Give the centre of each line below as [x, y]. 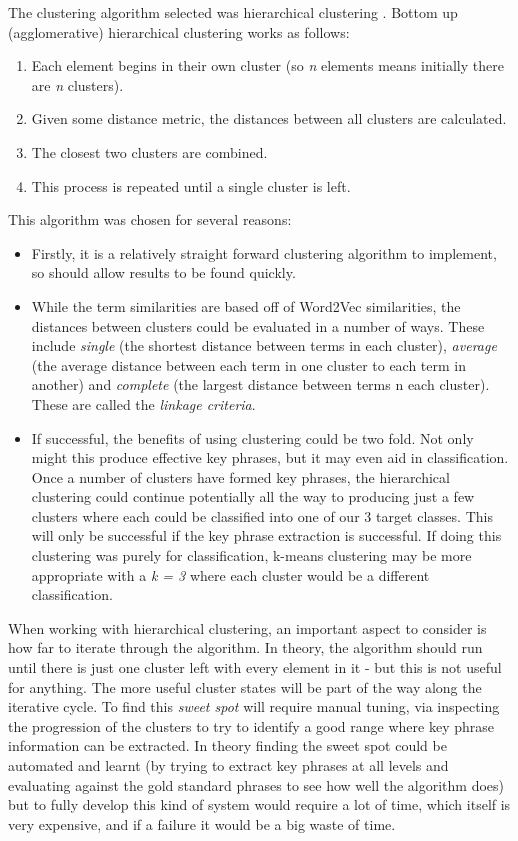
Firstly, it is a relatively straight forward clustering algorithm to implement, [264, 252]
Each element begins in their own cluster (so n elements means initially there [267, 65]
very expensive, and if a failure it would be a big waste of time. [202, 823]
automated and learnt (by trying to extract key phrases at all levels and [228, 765]
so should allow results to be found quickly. [163, 272]
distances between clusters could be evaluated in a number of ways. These [258, 325]
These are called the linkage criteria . [143, 403]
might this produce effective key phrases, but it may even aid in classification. [270, 457]
